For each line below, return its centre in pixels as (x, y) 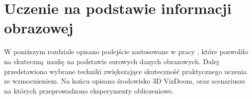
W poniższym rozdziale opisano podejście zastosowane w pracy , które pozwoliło (126, 51)
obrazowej (39, 28)
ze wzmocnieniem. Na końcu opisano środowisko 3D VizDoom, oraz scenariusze (125, 81)
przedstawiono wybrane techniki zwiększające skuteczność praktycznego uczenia (126, 71)
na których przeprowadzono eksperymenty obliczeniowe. (89, 90)
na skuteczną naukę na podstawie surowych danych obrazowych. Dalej (112, 61)
